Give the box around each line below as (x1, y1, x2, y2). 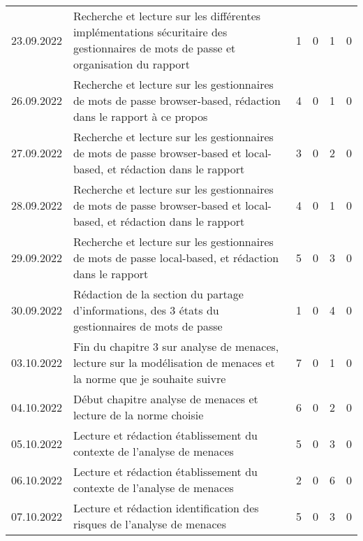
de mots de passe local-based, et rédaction (73, 250, 279, 266)
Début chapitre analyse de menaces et (73, 391, 258, 407)
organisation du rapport (73, 56, 190, 72)
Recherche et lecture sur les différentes (73, 8, 261, 24)
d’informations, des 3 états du (73, 302, 219, 318)
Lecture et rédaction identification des (73, 500, 259, 516)
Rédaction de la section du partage (73, 286, 244, 302)
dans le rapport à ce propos (73, 108, 208, 124)
